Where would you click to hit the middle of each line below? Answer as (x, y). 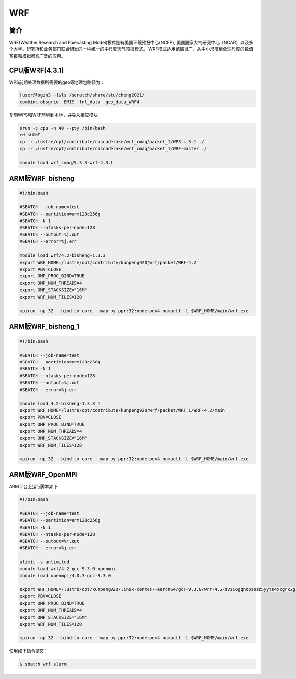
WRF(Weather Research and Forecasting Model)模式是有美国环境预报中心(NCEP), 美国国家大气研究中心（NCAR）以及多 (131, 43)
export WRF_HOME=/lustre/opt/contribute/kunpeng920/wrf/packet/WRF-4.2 (108, 262)
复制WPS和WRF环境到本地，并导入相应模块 (54, 115)
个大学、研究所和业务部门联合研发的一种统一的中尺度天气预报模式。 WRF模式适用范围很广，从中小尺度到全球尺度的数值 (131, 49)
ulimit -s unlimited (44, 562)
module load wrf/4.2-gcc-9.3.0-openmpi (68, 568)
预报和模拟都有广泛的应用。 (37, 56)
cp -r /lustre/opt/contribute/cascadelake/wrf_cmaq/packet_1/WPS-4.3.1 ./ (112, 142)
